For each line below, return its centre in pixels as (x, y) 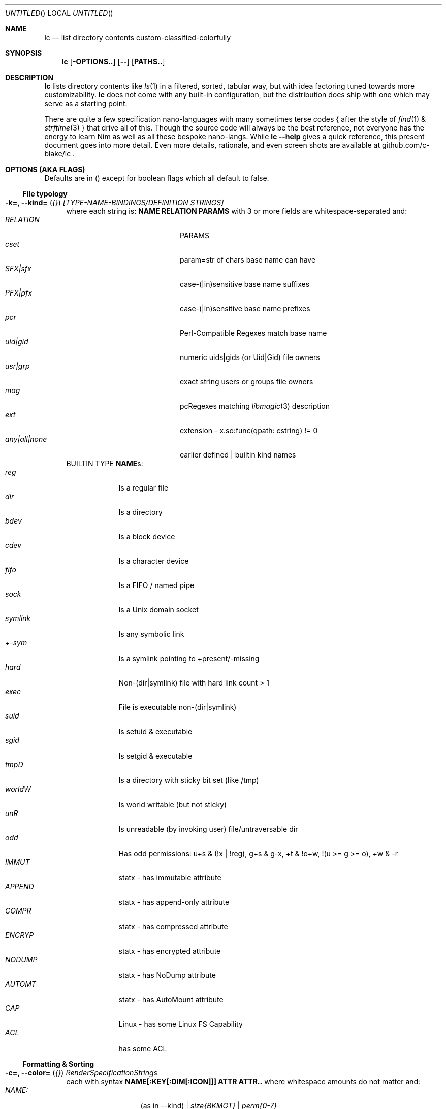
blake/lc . (60, 154)
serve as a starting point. (86, 103)
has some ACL (143, 1048)
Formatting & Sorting (58, 1064)
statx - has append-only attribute (174, 902)
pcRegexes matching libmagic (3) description (255, 406)
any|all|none (26, 439)
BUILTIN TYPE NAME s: (105, 463)
